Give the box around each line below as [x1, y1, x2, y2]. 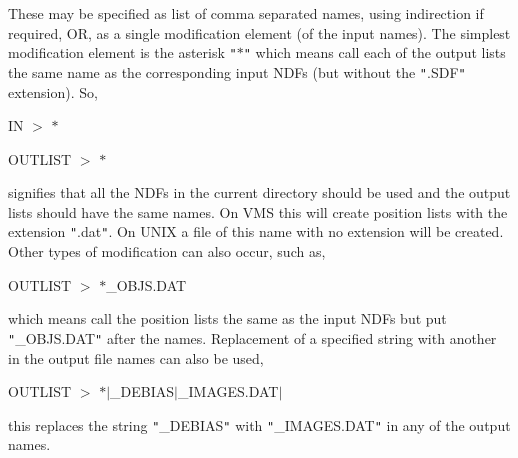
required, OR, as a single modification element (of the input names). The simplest [8, 22, 511, 43]
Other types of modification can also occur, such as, [8, 241, 326, 262]
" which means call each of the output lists [243, 42, 506, 63]
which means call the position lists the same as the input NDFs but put [8, 308, 447, 329]
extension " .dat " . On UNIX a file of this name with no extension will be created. [8, 221, 504, 242]
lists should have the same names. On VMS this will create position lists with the [8, 201, 508, 222]
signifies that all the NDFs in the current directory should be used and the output [8, 182, 511, 203]
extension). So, [8, 81, 98, 102]
